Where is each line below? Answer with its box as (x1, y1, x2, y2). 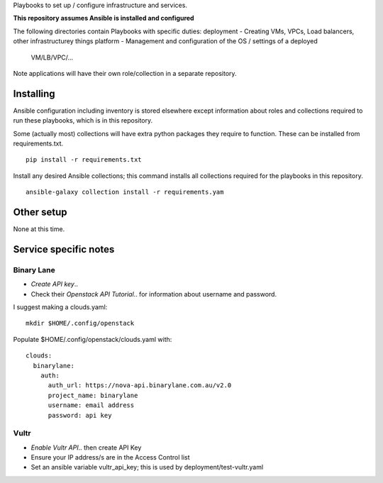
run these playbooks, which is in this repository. (13, 116, 153, 125)
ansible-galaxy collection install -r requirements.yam (26, 188, 224, 196)
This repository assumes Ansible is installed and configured (13, 14, 194, 23)
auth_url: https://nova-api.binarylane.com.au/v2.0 (48, 382, 232, 389)
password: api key (48, 411, 112, 419)
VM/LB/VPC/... (30, 53, 74, 62)
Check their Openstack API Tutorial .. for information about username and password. (30, 289, 277, 298)
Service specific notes (13, 243, 115, 255)
